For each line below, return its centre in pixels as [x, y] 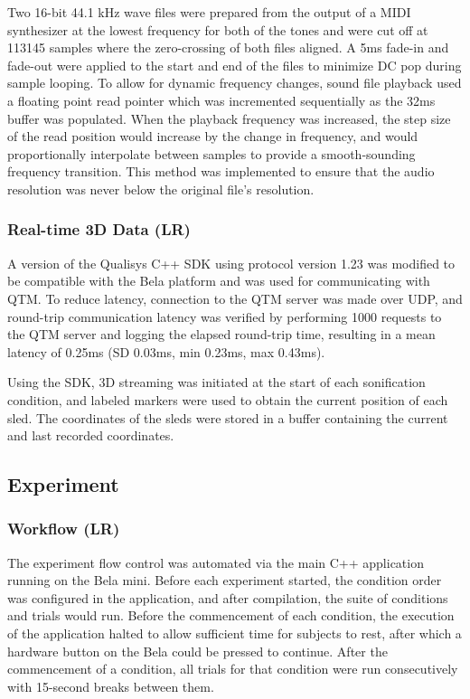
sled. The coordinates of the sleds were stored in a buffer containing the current [228, 417]
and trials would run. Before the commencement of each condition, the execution [231, 615]
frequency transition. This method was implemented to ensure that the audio [221, 171]
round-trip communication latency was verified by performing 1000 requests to [225, 316]
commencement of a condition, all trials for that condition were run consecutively [233, 669]
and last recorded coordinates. [91, 435]
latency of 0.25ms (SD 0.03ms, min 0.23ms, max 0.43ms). [166, 351]
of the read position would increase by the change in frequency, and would [213, 136]
